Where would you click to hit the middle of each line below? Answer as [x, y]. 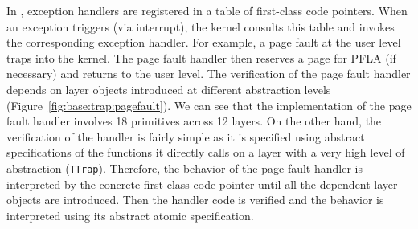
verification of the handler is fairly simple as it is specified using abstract [186, 136]
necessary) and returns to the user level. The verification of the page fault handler [209, 74]
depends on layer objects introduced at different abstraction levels [169, 89]
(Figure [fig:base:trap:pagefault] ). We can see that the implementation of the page [209, 105]
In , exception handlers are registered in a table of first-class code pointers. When [207, 10]
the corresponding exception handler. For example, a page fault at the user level [204, 42]
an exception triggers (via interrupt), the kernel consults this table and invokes [201, 26]
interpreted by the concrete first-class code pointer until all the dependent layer [202, 184]
